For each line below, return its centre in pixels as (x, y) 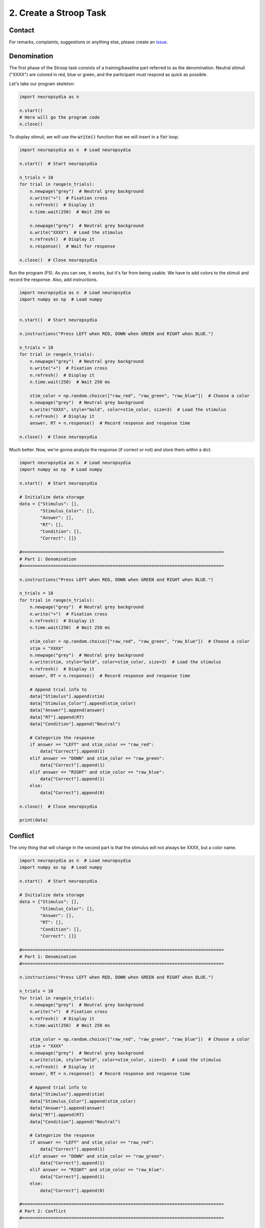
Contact (22, 30)
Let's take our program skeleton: (42, 84)
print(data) (34, 820)
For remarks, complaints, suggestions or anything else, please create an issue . (89, 42)
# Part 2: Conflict (43, 1211)
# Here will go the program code (60, 117)
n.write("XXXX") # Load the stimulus (76, 232)
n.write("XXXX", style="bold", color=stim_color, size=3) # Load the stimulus (128, 409)
